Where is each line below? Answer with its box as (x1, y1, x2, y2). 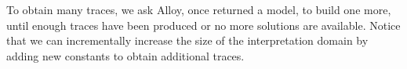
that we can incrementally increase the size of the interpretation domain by (6, 32, 369, 49)
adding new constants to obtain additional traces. (6, 47, 245, 64)
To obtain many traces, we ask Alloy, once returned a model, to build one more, (6, 2, 391, 17)
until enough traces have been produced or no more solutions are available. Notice (6, 16, 401, 33)
